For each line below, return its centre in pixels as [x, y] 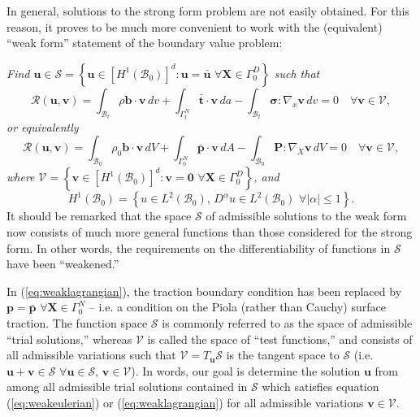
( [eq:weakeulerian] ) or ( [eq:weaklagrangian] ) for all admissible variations [185, 402]
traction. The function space [77, 322]
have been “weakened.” [63, 264]
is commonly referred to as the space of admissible [287, 322]
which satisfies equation [320, 387]
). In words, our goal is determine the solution [246, 370]
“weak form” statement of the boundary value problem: [145, 43]
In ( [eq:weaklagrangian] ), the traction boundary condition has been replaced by [204, 291]
